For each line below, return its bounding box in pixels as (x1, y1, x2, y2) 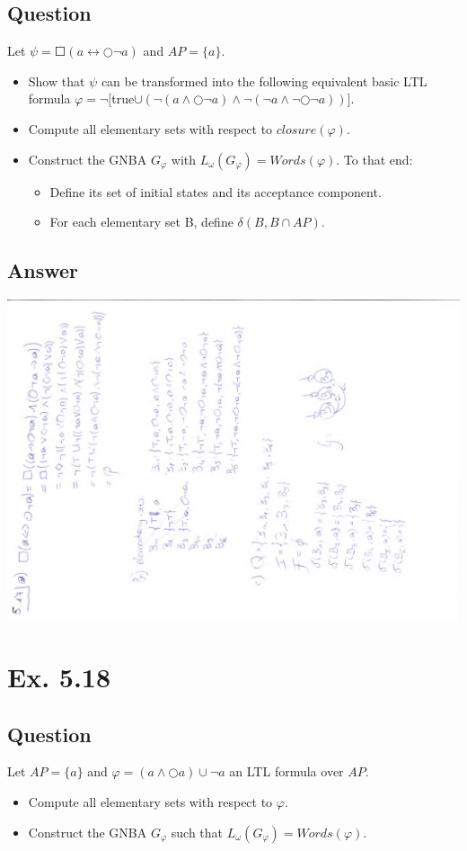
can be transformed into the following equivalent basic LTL (101, 71, 427, 90)
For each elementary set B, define (49, 212, 233, 231)
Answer (7, 256, 79, 284)
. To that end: (336, 149, 413, 168)
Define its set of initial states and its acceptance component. (49, 182, 382, 201)
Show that (28, 71, 85, 90)
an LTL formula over (229, 762, 344, 781)
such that (171, 822, 224, 841)
